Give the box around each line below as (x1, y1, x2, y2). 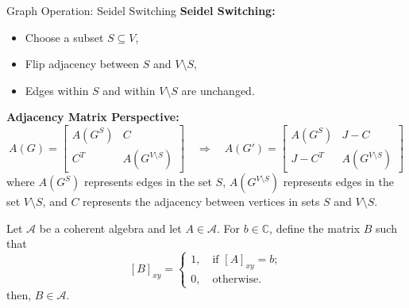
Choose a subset (25, 29, 104, 45)
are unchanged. (181, 82, 255, 98)
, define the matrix (269, 219, 361, 236)
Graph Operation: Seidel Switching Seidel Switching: (6, 2, 276, 18)
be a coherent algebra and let (39, 219, 182, 236)
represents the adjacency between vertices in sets (83, 193, 320, 210)
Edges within (25, 82, 89, 98)
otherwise (212, 273, 259, 285)
